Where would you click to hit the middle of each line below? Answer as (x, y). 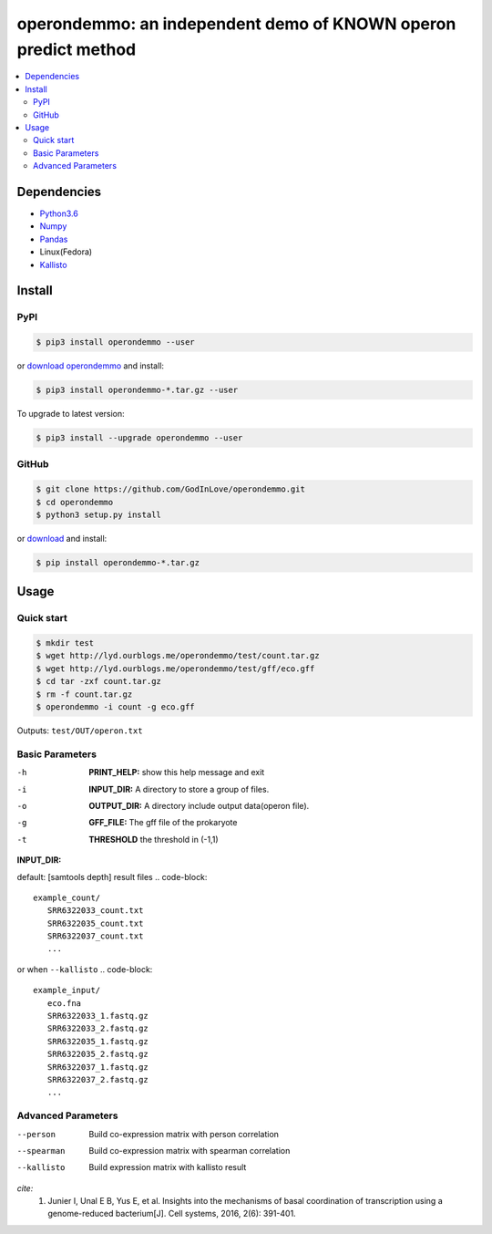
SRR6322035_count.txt (95, 923)
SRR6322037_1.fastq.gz (98, 1067)
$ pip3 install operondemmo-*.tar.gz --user (137, 390)
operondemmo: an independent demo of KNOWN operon (236, 24)
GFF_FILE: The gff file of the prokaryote (163, 823)
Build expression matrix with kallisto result (168, 1167)
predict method (77, 49)
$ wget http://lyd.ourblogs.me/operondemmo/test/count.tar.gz (178, 656)
